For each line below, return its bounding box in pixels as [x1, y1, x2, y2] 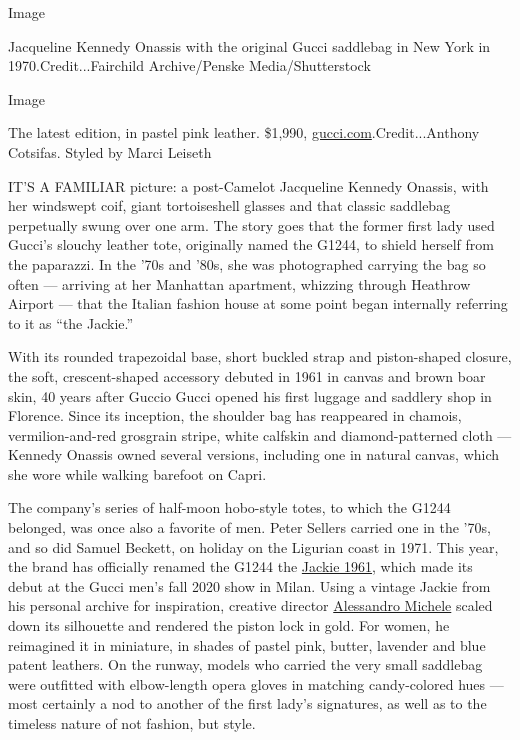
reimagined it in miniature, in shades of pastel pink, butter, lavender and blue [8, 634, 486, 655]
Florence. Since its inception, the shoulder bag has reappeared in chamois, [8, 405, 462, 426]
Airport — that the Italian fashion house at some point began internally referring [8, 293, 508, 314]
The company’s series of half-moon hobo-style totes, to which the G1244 [8, 497, 451, 518]
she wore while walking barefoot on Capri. [8, 463, 267, 484]
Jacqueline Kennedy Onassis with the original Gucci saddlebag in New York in [8, 35, 491, 56]
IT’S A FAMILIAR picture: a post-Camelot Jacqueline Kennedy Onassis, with [8, 175, 489, 196]
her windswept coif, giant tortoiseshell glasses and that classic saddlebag [8, 195, 451, 216]
